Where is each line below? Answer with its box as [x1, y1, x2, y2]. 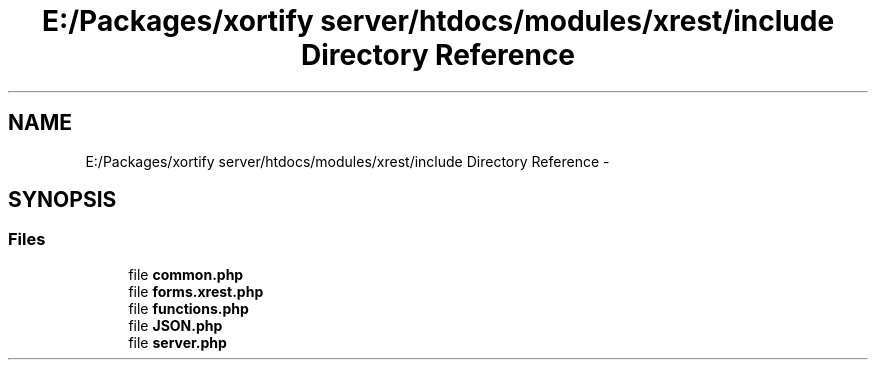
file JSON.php [128, 316, 223, 334]
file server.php [128, 333, 227, 351]
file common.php [128, 265, 244, 283]
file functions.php [128, 299, 249, 317]
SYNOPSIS [8, 187, 117, 213]
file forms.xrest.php [128, 282, 264, 300]
